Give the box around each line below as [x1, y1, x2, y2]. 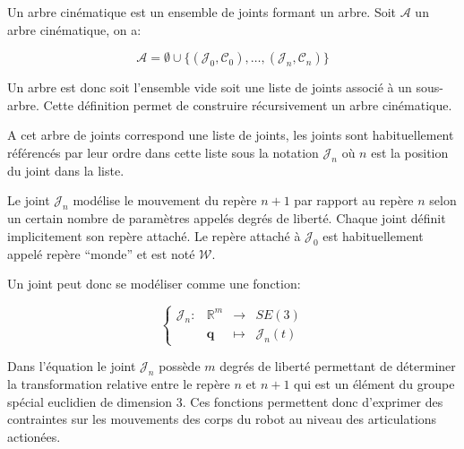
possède [159, 357, 201, 376]
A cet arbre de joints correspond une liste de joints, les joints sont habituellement [7, 125, 454, 144]
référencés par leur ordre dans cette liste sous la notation [7, 142, 319, 161]
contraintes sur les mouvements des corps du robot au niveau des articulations [7, 410, 437, 428]
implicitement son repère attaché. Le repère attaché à [7, 226, 301, 245]
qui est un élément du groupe [294, 375, 455, 393]
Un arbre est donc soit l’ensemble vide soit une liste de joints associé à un [7, 78, 412, 97]
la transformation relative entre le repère [7, 375, 230, 393]
